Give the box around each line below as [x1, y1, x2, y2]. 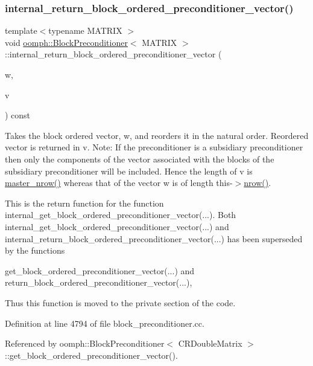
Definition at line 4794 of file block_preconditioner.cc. [5, 316, 204, 329]
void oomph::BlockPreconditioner [5, 36, 128, 48]
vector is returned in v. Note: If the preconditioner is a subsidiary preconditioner [5, 141, 303, 153]
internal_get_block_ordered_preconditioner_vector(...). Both [5, 208, 236, 221]
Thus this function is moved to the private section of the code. [5, 296, 236, 309]
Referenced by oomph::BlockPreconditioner [5, 337, 165, 350]
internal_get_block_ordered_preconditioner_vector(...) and [5, 220, 229, 233]
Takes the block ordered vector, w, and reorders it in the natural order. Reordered [5, 129, 309, 141]
